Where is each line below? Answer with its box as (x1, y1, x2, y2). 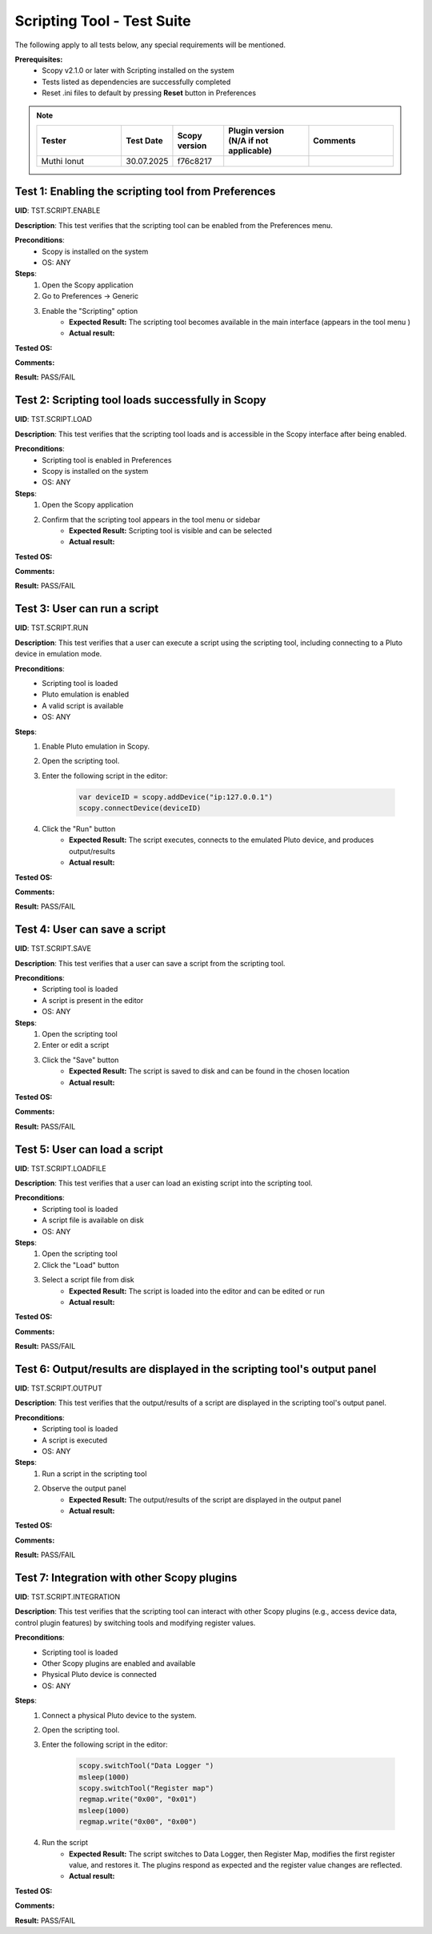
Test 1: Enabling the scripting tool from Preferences (14, 185, 276, 199)
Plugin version (228, 125, 285, 136)
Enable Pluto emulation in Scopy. (42, 741, 150, 751)
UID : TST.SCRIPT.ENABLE (14, 206, 101, 215)
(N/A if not (228, 134, 269, 146)
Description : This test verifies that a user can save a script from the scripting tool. (14, 958, 286, 968)
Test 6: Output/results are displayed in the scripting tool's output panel (14, 1362, 377, 1376)
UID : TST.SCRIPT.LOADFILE (14, 1163, 107, 1173)
